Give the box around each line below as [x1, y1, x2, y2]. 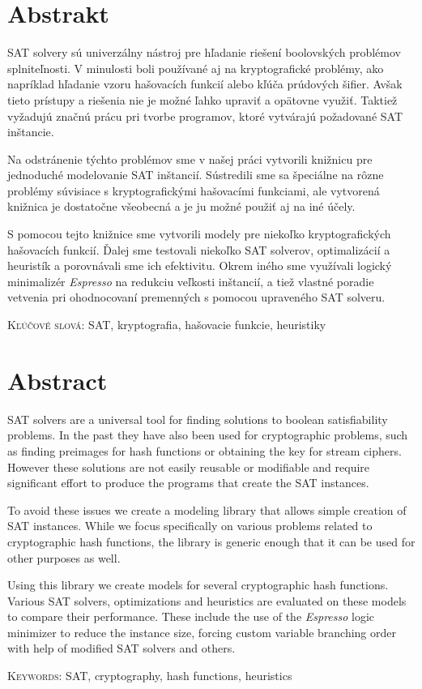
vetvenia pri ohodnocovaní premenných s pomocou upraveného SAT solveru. [7, 289, 386, 306]
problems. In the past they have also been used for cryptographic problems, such [7, 426, 408, 443]
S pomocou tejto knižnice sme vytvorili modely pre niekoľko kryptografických [7, 225, 391, 242]
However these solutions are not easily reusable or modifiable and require [7, 458, 370, 475]
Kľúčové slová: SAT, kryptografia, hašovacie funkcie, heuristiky [7, 316, 326, 333]
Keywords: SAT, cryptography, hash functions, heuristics [7, 667, 292, 684]
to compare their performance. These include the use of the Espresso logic [7, 608, 375, 625]
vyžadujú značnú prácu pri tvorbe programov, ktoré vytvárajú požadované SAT [7, 107, 403, 124]
